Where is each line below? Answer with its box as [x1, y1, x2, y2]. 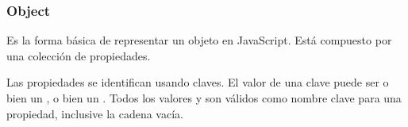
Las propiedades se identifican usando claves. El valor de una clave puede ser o [6, 74, 389, 90]
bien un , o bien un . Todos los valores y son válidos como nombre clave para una [6, 90, 402, 106]
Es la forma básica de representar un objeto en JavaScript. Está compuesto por [6, 32, 392, 48]
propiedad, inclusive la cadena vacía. [6, 105, 183, 121]
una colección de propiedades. [6, 47, 151, 63]
